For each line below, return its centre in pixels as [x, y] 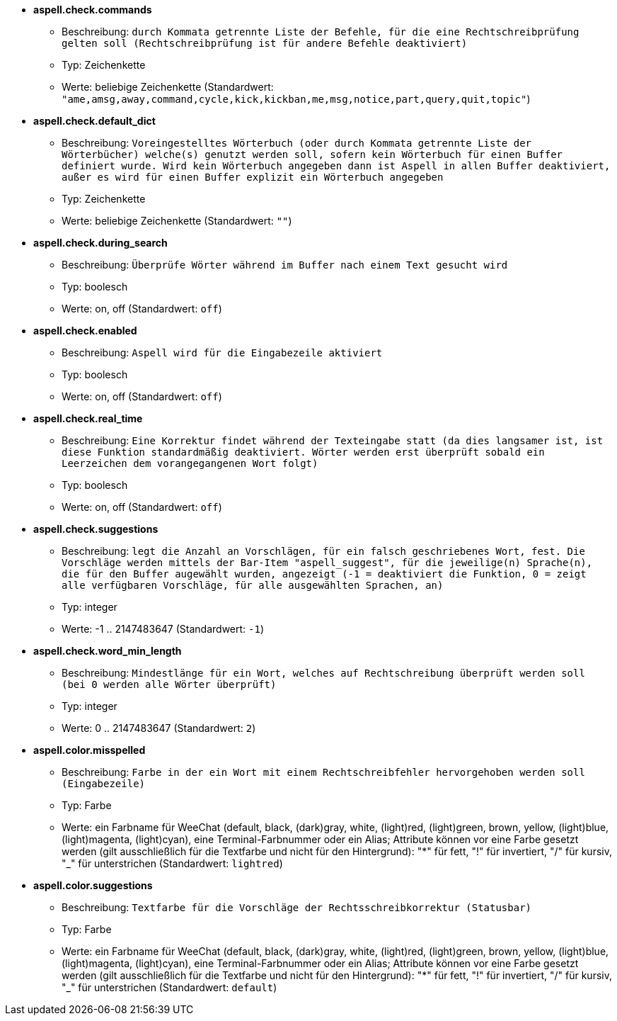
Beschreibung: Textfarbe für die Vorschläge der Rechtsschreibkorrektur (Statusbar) [296, 907]
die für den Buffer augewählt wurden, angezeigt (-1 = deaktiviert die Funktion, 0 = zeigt [324, 574]
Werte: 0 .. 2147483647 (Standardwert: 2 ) [159, 728]
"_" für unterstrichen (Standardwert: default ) [169, 987]
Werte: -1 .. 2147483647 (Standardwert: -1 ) [163, 629]
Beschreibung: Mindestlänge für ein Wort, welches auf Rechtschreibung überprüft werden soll [323, 673]
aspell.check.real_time [88, 418]
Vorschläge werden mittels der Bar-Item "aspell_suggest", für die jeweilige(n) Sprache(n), [327, 563]
